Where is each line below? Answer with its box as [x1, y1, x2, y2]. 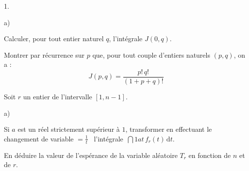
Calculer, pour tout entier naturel [4, 33, 104, 44]
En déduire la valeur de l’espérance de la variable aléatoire [4, 150, 178, 160]
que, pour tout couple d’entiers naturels [92, 49, 210, 60]
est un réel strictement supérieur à [17, 124, 120, 134]
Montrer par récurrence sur [4, 49, 85, 60]
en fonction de [188, 150, 231, 160]
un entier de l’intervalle [23, 92, 92, 102]
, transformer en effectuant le [125, 124, 212, 134]
